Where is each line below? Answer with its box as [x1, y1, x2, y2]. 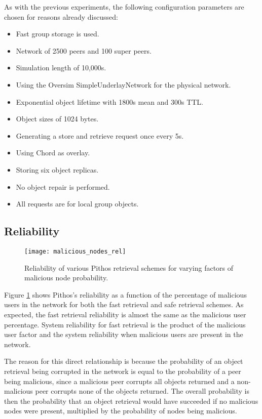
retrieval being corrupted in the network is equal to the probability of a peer [4, 365, 241, 376]
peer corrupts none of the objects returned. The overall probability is [35, 386, 249, 396]
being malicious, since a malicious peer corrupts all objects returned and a [4, 375, 235, 386]
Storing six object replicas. [16, 164, 99, 175]
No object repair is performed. [16, 181, 110, 192]
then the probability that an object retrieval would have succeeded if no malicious [4, 395, 258, 406]
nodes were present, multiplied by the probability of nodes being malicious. [4, 405, 237, 416]
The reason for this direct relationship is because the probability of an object [4, 356, 243, 366]
